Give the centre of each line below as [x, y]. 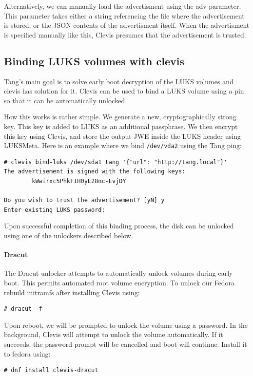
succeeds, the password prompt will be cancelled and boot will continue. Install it [126, 344]
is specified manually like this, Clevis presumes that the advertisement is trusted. [125, 34]
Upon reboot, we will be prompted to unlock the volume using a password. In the [126, 325]
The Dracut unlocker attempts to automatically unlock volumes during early [118, 273]
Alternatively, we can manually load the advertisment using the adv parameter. [123, 6]
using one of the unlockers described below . [68, 235]
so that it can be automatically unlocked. [66, 100]
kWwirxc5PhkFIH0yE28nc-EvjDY [79, 181]
